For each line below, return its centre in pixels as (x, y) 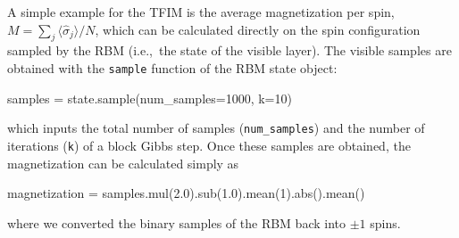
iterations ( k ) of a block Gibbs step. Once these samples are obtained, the (209, 145)
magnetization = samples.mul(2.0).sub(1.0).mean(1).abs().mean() (186, 193)
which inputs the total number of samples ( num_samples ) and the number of (216, 128)
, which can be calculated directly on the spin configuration (258, 29)
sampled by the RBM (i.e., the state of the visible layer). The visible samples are (229, 50)
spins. (385, 222)
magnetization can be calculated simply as (123, 163)
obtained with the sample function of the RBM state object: (172, 67)
